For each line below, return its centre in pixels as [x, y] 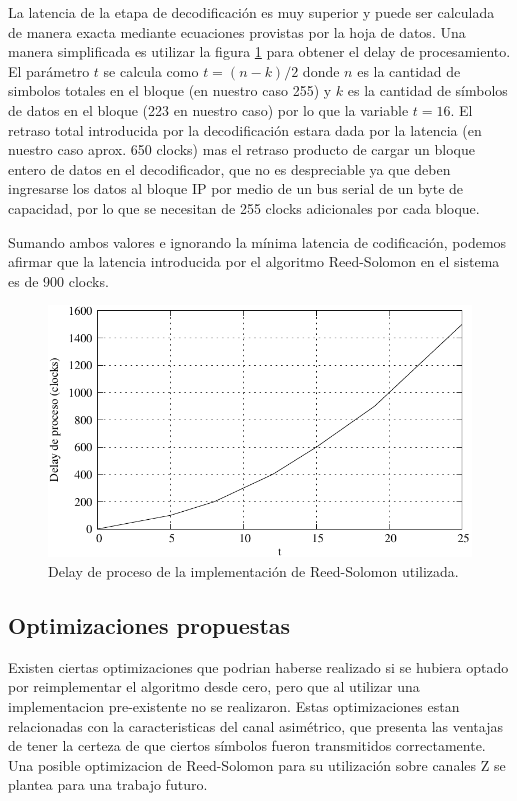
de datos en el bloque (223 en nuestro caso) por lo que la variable [208, 109]
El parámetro [49, 70]
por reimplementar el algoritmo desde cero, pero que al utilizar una [214, 686]
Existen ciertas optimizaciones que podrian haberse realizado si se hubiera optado [258, 666]
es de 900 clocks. [58, 280]
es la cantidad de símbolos [427, 90]
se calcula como [151, 70]
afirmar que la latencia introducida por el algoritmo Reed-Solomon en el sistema [254, 261]
